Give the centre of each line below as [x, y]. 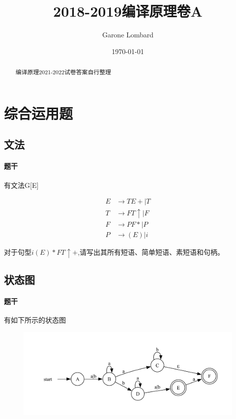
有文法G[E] [21, 185]
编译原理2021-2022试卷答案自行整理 [63, 72]
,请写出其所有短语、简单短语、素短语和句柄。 [151, 252]
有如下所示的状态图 [35, 320]
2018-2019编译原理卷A [128, 11]
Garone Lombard [128, 35]
